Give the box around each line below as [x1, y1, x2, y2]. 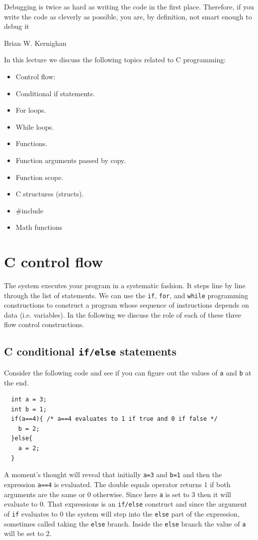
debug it [4, 21, 29, 31]
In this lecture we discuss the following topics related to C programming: [4, 54, 226, 65]
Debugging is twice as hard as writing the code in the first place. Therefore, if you [4, 1, 254, 11]
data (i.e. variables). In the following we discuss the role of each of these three [4, 309, 242, 320]
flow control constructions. [4, 319, 85, 330]
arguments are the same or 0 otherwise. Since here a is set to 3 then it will [4, 489, 231, 499]
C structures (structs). [15, 188, 84, 199]
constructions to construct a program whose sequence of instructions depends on [4, 300, 249, 310]
